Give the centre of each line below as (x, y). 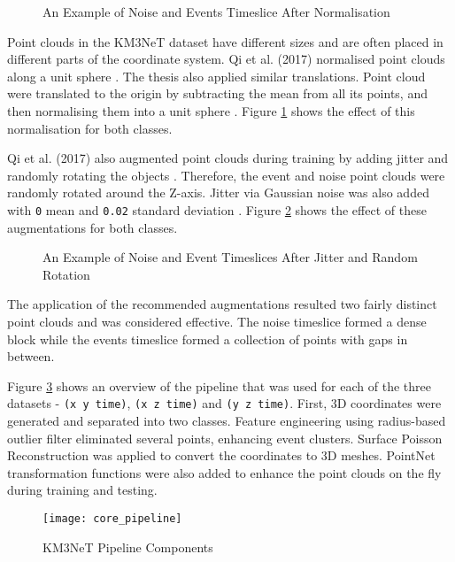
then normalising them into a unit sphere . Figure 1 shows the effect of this (211, 110)
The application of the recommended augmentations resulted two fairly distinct (222, 304)
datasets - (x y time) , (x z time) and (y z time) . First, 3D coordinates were (224, 403)
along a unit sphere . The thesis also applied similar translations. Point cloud (216, 76)
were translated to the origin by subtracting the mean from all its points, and (217, 93)
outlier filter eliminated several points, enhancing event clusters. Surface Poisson (225, 438)
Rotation (66, 274)
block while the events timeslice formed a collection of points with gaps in (208, 339)
